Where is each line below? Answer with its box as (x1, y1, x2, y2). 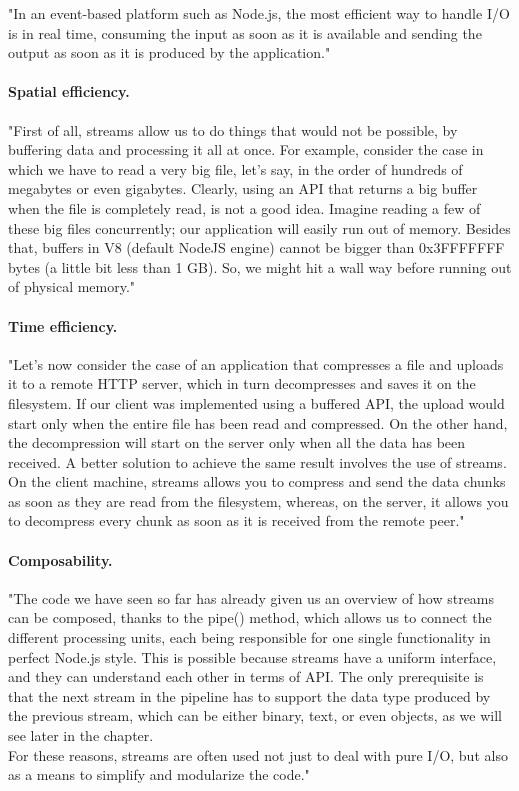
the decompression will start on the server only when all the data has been (8, 432, 466, 453)
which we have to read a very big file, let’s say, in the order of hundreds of (8, 158, 463, 179)
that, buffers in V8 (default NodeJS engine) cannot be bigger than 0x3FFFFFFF (8, 237, 505, 258)
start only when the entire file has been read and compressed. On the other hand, (8, 412, 508, 433)
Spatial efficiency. (8, 81, 130, 102)
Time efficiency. (8, 315, 118, 336)
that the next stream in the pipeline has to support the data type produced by (8, 685, 491, 706)
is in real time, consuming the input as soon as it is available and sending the (8, 22, 482, 43)
